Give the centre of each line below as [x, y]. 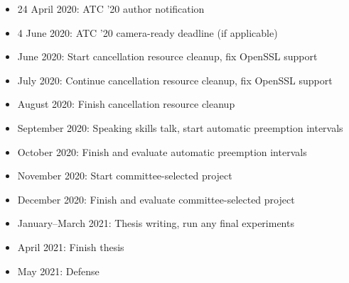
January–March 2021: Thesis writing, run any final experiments [156, 223]
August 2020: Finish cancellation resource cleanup [126, 104]
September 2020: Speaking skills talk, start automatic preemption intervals [180, 127]
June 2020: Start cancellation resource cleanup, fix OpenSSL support [167, 56]
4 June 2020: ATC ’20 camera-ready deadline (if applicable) [147, 32]
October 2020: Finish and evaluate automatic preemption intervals [162, 151]
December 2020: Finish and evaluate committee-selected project [156, 199]
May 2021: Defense [58, 271]
